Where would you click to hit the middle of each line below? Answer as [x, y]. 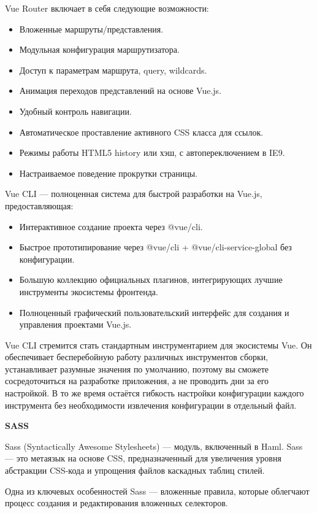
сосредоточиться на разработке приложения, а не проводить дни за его [137, 381]
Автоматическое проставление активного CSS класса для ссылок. [141, 132]
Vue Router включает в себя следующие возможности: [107, 8]
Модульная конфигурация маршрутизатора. [99, 49]
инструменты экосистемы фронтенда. [89, 291]
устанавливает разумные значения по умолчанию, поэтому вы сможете [137, 368]
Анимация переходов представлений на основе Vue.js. [120, 91]
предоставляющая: [39, 205]
